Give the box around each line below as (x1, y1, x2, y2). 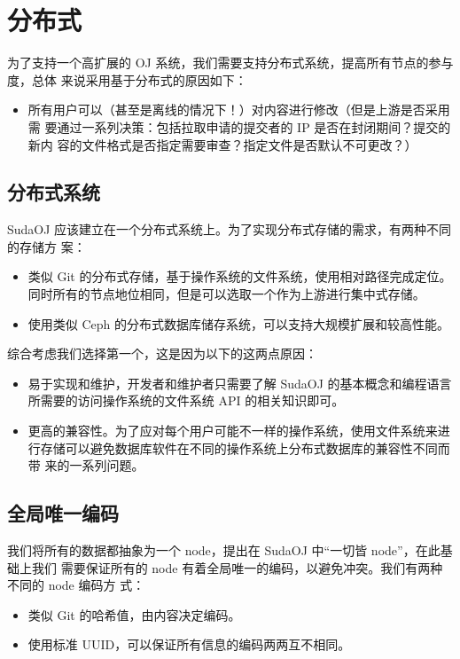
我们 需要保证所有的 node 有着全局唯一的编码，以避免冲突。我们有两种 (31, 558, 443, 577)
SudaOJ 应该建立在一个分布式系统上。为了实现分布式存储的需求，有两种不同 (7, 220, 452, 239)
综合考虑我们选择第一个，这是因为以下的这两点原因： (7, 344, 317, 363)
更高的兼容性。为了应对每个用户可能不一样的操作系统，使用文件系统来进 (27, 421, 450, 440)
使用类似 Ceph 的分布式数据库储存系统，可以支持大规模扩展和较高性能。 (27, 314, 450, 333)
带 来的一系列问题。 (27, 456, 144, 475)
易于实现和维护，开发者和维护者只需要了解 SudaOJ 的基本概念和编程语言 (27, 373, 452, 392)
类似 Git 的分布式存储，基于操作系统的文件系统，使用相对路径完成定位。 (27, 267, 452, 286)
